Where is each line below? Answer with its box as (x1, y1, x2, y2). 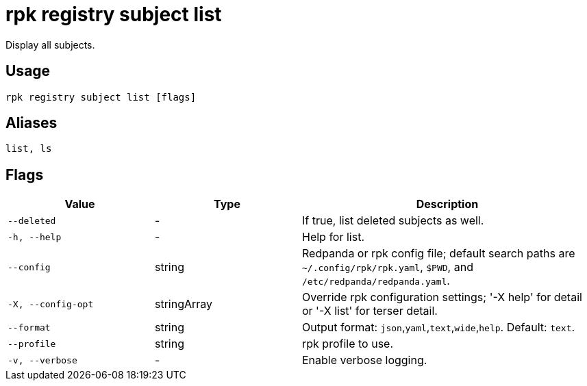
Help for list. (302, 230, 364, 244)
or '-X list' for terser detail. (302, 304, 438, 318)
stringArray (155, 297, 213, 311)
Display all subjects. (5, 38, 95, 51)
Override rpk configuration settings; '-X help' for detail (302, 290, 582, 305)
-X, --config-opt (8, 298, 94, 309)
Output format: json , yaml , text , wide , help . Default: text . (302, 320, 575, 335)
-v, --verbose (8, 355, 77, 365)
